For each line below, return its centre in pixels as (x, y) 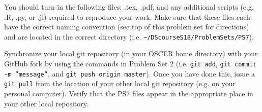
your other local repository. (46, 103)
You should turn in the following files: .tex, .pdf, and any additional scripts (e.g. (129, 7)
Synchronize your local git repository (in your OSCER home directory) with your (131, 53)
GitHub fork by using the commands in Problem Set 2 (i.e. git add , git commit (130, 64)
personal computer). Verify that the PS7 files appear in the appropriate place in (129, 93)
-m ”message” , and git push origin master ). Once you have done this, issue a (129, 73)
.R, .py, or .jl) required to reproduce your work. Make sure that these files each (127, 16)
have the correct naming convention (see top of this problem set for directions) (127, 27)
